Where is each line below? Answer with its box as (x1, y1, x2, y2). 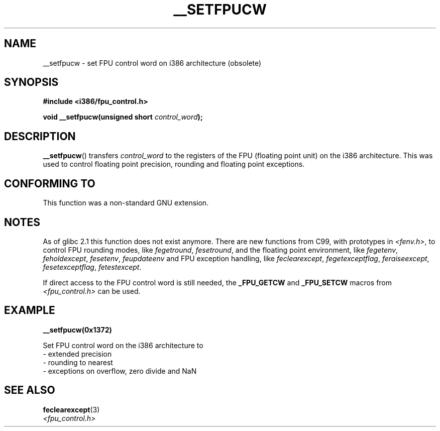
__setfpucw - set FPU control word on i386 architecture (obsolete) (43, 58, 262, 67)
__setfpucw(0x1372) (43, 325, 112, 334)
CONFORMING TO (4, 177, 95, 190)
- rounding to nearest (43, 358, 113, 367)
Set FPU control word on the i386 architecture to (43, 341, 203, 350)
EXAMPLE (4, 304, 55, 317)
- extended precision (43, 349, 112, 358)
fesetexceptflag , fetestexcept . (43, 262, 142, 271)
